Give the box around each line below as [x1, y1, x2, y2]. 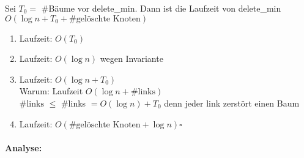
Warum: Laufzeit [19, 85, 83, 97]
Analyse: [5, 141, 42, 154]
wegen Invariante [100, 52, 163, 65]
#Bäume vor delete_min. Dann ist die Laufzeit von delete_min [41, 2, 281, 14]
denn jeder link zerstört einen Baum [164, 96, 300, 109]
